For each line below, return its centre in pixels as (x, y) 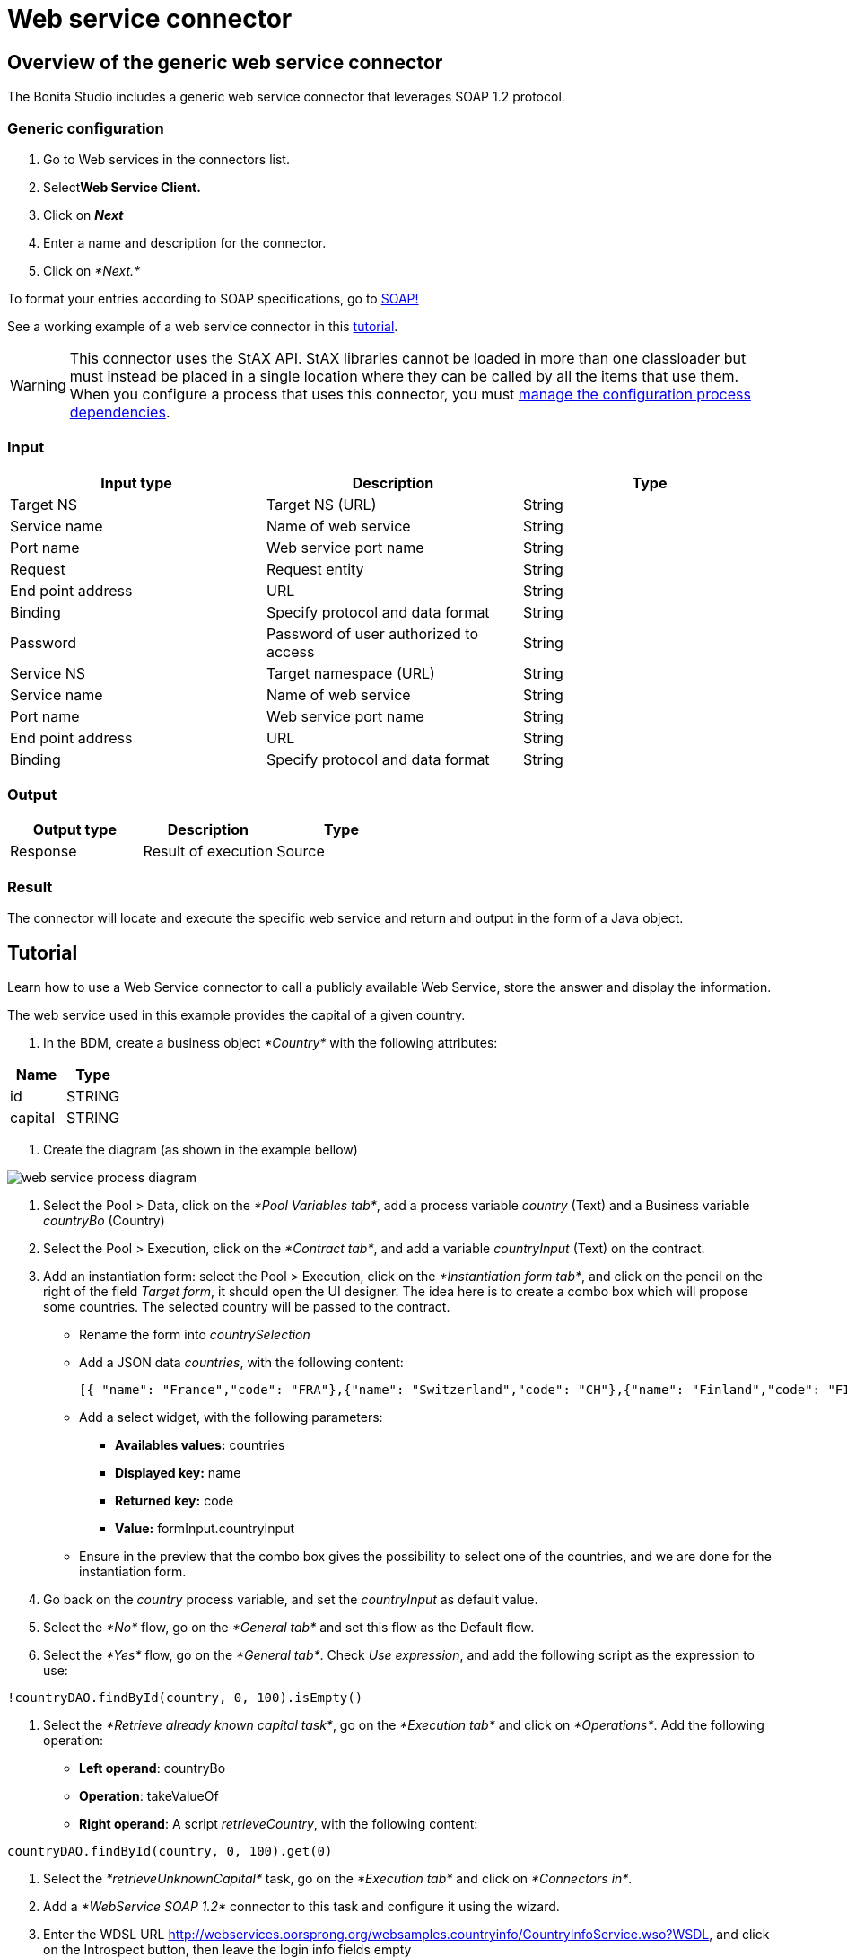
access (290, 651)
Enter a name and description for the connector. (185, 242)
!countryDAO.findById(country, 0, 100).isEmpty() (185, 1698)
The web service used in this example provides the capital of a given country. (236, 1015)
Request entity (315, 569)
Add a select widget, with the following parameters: (231, 1417)
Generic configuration (86, 128)
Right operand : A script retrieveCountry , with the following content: (279, 1824)
